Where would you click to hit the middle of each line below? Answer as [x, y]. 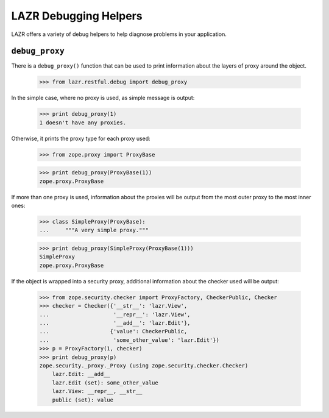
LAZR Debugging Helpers [77, 16]
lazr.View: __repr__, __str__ [97, 391]
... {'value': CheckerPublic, [113, 331]
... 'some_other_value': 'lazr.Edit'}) [129, 340]
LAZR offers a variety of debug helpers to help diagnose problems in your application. [119, 34]
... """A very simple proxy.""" [94, 230]
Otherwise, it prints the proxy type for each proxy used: [81, 138]
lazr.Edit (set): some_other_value [105, 383]
